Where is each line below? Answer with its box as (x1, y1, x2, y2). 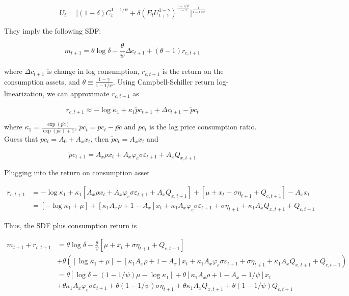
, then (90, 133, 109, 144)
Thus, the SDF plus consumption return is (4, 220, 137, 230)
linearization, (4, 88, 45, 98)
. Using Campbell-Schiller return (113, 76, 214, 87)
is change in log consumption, (47, 66, 140, 76)
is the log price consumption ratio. (149, 121, 257, 132)
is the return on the (162, 66, 224, 76)
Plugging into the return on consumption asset (4, 167, 150, 178)
